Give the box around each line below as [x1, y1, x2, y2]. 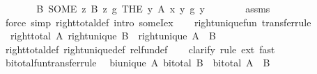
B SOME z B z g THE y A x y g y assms [36, 1, 270, 15]
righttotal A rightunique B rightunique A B [10, 28, 216, 43]
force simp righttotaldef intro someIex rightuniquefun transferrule [5, 15, 311, 29]
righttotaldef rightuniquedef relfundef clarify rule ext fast [5, 41, 275, 56]
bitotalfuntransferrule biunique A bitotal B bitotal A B [5, 55, 270, 70]
